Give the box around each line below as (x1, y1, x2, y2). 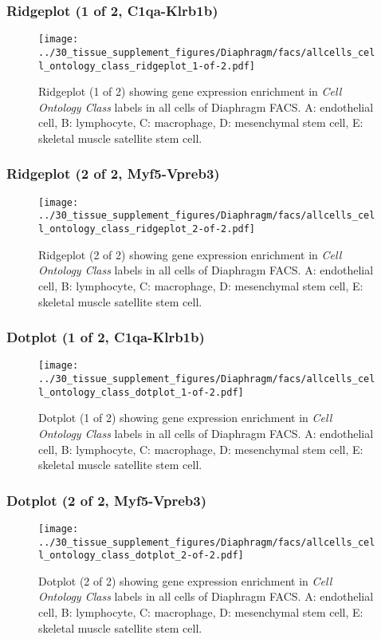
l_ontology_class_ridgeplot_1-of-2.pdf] (38, 60, 256, 72)
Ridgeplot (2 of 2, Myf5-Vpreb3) (6, 164, 220, 183)
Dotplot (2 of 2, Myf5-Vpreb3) (6, 490, 206, 510)
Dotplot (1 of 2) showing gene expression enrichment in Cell (38, 409, 332, 426)
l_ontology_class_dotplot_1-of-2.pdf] (38, 386, 244, 398)
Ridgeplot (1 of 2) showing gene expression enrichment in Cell (38, 83, 342, 100)
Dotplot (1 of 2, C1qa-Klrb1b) (6, 327, 205, 347)
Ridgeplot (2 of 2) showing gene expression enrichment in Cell (38, 246, 342, 262)
